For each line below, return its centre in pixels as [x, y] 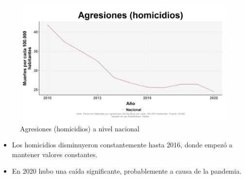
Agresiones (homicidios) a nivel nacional [80, 128]
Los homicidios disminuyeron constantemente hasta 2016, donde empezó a [122, 145]
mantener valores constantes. [55, 154]
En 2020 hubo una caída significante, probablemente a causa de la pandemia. [127, 170]
